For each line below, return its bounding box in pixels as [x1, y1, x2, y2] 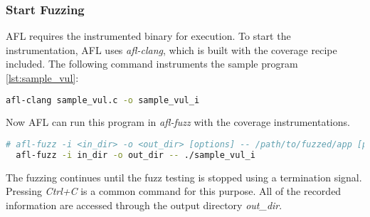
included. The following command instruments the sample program [6, 56, 298, 71]
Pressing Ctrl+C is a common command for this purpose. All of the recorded [6, 184, 342, 199]
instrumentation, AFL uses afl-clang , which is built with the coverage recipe [6, 42, 337, 57]
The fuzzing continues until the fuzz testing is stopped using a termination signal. [6, 169, 362, 184]
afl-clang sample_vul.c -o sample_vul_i [6, 95, 200, 105]
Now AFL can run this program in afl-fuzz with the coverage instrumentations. [6, 115, 350, 129]
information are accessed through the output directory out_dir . [6, 198, 282, 212]
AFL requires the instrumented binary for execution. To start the [6, 28, 291, 43]
